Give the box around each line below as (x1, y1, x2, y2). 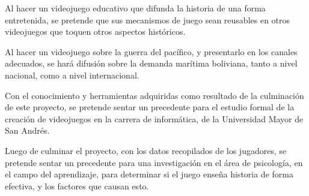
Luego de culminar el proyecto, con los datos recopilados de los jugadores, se (5, 144, 287, 156)
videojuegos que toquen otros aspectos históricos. (5, 25, 186, 38)
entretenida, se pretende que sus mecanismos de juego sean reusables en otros (5, 13, 290, 26)
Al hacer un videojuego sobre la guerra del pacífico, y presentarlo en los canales (5, 45, 298, 58)
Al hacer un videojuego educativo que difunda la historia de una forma (5, 2, 266, 14)
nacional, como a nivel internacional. (5, 68, 139, 81)
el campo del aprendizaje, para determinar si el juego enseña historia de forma (5, 168, 293, 180)
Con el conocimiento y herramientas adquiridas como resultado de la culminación (5, 89, 304, 101)
